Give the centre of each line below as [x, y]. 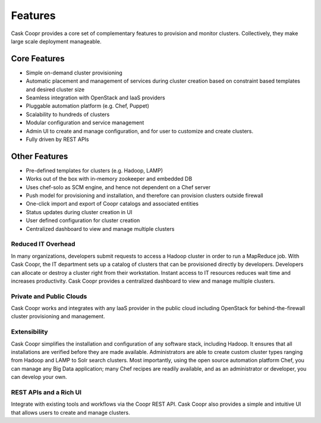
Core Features [38, 59]
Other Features [40, 156]
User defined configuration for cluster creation [83, 221]
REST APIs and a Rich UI [46, 392]
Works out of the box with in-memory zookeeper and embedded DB [109, 179]
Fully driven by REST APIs [57, 139]
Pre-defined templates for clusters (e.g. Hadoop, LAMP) [95, 170]
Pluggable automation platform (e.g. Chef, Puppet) [88, 106]
